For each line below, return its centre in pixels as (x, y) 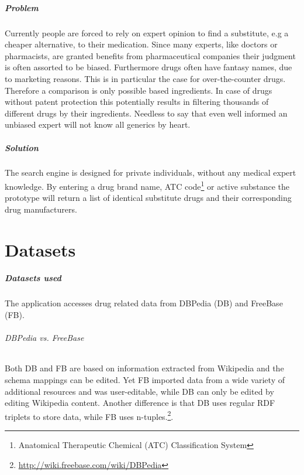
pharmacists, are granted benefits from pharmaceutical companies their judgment (150, 55)
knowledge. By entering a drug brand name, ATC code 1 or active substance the (147, 185)
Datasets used (33, 278)
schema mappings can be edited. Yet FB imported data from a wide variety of (145, 380)
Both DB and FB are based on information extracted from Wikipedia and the (144, 368)
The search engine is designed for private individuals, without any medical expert (151, 172)
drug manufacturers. (41, 209)
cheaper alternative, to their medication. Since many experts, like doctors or (141, 44)
